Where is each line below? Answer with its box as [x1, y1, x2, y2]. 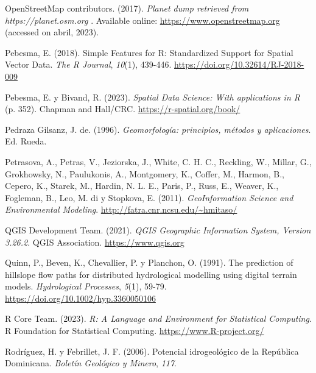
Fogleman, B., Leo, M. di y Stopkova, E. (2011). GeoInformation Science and [5, 191, 293, 204]
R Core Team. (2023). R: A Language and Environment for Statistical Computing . [5, 312, 312, 325]
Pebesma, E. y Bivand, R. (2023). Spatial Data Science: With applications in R [5, 90, 300, 103]
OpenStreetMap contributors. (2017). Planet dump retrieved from [5, 2, 249, 14]
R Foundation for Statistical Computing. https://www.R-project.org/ [5, 324, 264, 337]
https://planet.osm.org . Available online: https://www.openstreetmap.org [5, 13, 280, 26]
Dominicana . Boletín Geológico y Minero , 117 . [5, 357, 177, 369]
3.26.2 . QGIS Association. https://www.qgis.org [5, 235, 184, 248]
